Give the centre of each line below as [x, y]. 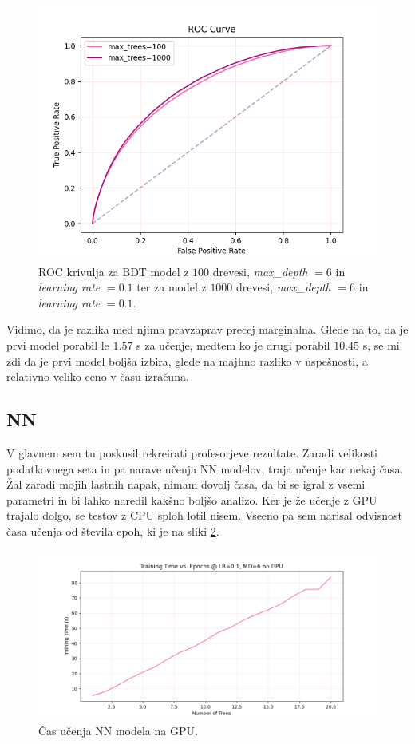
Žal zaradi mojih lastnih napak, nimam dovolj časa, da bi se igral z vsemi [186, 484]
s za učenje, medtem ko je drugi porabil [233, 344]
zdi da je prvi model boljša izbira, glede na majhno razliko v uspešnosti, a [187, 360]
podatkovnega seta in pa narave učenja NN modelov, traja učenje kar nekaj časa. [205, 468]
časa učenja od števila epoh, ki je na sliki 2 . [113, 530]
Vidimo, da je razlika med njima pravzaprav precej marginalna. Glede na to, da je [207, 329]
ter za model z [172, 287]
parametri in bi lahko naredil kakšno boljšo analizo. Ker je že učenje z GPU [192, 499]
